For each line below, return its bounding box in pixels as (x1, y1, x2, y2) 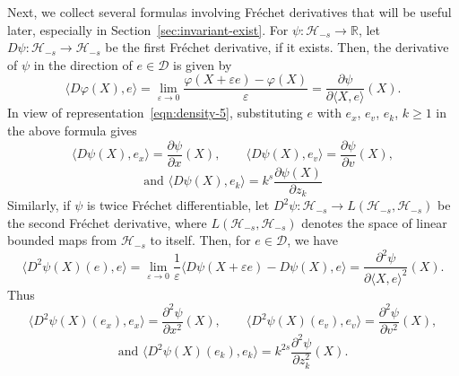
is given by (173, 55, 232, 74)
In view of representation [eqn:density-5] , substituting (7, 103, 303, 122)
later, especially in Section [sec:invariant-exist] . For (7, 20, 289, 39)
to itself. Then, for (150, 231, 251, 249)
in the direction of (33, 55, 133, 74)
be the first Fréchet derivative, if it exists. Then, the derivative (105, 38, 449, 57)
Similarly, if (7, 196, 71, 214)
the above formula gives (7, 121, 137, 140)
